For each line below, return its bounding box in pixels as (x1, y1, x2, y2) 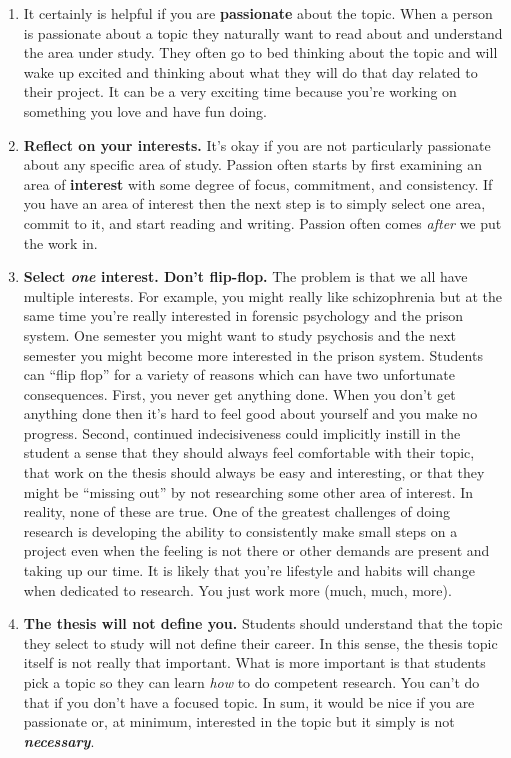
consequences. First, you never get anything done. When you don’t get (23, 383, 456, 404)
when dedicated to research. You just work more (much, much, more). (23, 579, 452, 600)
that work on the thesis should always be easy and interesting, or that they (23, 462, 485, 483)
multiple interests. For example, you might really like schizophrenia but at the (23, 285, 502, 306)
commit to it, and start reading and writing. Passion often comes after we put (23, 212, 502, 233)
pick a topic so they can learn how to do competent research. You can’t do (23, 672, 480, 692)
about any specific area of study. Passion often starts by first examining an (23, 154, 483, 175)
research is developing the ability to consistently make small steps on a (23, 520, 458, 541)
